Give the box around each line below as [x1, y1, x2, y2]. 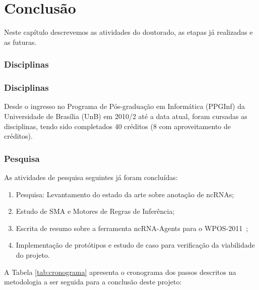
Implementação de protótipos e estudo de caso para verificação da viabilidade [16, 240, 255, 250]
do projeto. [16, 249, 50, 260]
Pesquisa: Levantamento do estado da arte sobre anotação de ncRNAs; [16, 189, 234, 199]
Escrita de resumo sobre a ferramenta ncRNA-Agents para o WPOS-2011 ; [16, 222, 248, 233]
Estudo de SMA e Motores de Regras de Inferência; [16, 206, 175, 216]
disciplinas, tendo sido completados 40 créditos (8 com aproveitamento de [4, 121, 231, 131]
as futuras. [4, 36, 37, 47]
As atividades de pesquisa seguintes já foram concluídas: [4, 171, 178, 182]
